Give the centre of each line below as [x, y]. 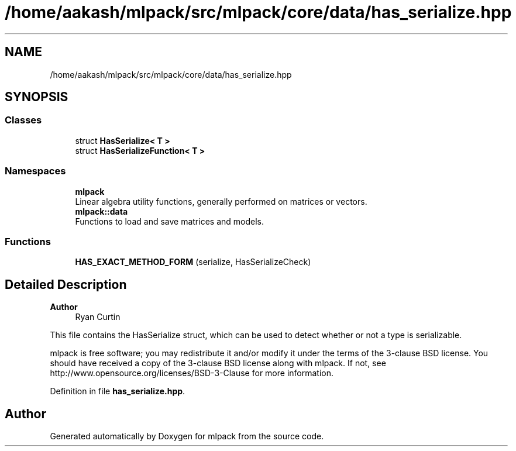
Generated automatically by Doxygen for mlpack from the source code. [187, 436]
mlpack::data [102, 211]
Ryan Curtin [98, 317]
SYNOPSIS [37, 97]
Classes [23, 120]
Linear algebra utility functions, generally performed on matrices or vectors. [221, 201]
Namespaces [35, 171]
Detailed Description [66, 284]
